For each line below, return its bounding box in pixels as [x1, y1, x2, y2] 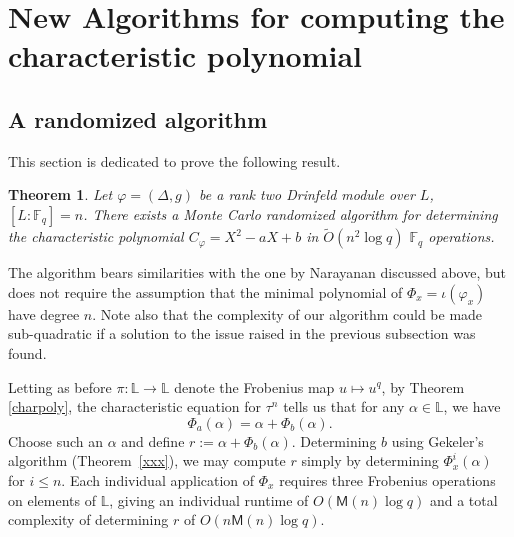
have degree [8, 303, 80, 324]
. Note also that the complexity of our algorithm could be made [92, 303, 483, 324]
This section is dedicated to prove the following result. [8, 150, 341, 171]
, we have [443, 396, 501, 417]
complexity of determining [8, 509, 169, 530]
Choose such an [8, 430, 104, 451]
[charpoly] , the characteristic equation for [8, 396, 262, 417]
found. [8, 342, 47, 363]
